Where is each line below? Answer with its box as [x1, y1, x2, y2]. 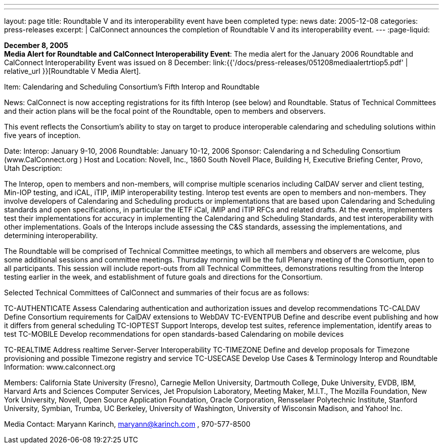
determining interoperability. [4, 231, 98, 240]
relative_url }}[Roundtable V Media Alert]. [4, 67, 141, 75]
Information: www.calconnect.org [4, 363, 115, 371]
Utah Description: [4, 164, 62, 172]
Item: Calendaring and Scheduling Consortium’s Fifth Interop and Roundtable [4, 82, 260, 91]
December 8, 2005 [4, 41, 68, 50]
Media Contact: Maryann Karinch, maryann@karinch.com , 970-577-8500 [4, 420, 250, 428]
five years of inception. [4, 131, 81, 140]
